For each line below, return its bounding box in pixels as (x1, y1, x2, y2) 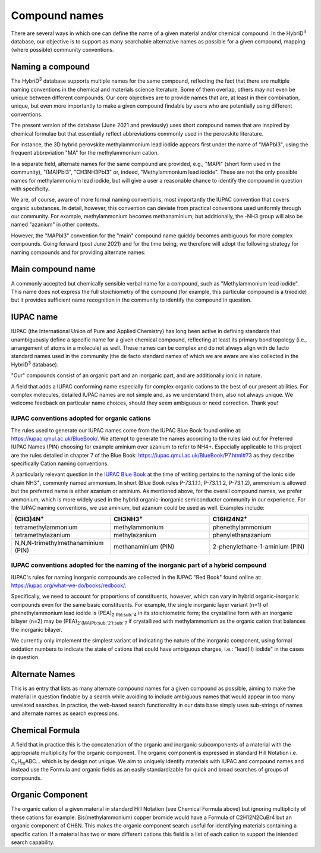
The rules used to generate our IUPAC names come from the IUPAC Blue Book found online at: (11, 426, 242, 434)
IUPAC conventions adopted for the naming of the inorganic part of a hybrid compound (11, 561, 267, 569)
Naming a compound (11, 62, 90, 72)
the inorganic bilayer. (11, 626, 62, 633)
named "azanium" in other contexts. (11, 221, 99, 228)
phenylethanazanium (212, 531, 272, 539)
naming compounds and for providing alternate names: (11, 249, 146, 256)
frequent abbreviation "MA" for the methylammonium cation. (11, 149, 159, 156)
